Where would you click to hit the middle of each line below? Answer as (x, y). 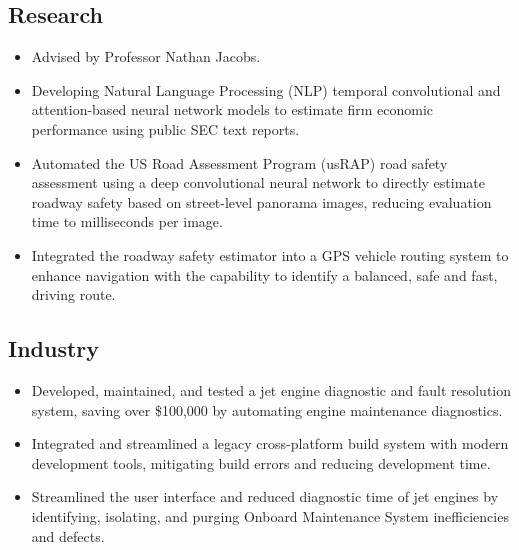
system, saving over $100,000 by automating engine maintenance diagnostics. (267, 409)
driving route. (73, 294)
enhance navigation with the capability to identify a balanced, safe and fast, (264, 274)
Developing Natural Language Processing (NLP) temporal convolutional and (266, 89)
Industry (54, 348)
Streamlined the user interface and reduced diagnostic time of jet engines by (265, 496)
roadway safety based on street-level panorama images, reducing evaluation (261, 201)
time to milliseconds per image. (127, 221)
